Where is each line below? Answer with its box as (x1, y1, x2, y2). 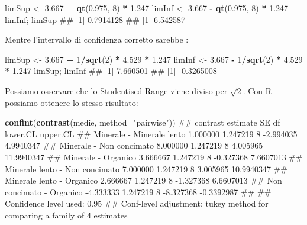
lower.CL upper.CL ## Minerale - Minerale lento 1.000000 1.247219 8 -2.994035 (5, 127, 298, 140)
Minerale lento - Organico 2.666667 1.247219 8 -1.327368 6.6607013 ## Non (5, 174, 282, 187)
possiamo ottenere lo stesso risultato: (5, 96, 138, 108)
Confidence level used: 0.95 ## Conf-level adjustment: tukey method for (5, 197, 269, 210)
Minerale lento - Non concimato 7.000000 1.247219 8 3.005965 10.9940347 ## (5, 162, 287, 175)
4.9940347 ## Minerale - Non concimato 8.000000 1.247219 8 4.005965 (5, 139, 263, 152)
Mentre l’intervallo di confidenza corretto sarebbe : (5, 33, 189, 46)
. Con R (243, 84, 272, 97)
